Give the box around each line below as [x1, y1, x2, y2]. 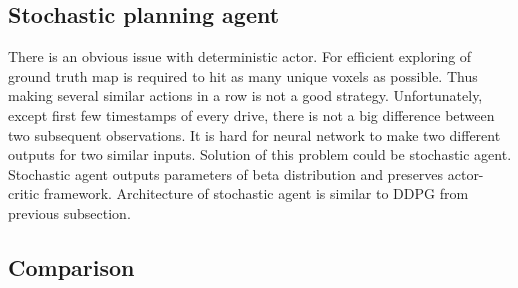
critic [8, 183, 40, 204]
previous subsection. [8, 202, 131, 223]
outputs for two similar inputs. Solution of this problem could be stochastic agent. [8, 144, 512, 165]
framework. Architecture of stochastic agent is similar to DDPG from [43, 183, 469, 204]
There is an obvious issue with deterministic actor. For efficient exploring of [8, 46, 472, 67]
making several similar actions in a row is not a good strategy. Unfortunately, [8, 85, 483, 106]
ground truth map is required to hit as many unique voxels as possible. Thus [8, 65, 478, 86]
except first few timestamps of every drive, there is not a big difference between [8, 104, 495, 125]
